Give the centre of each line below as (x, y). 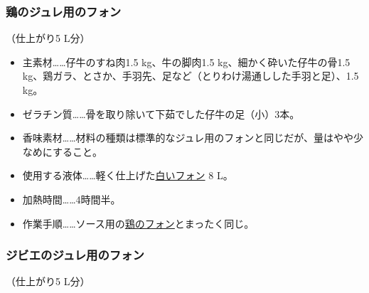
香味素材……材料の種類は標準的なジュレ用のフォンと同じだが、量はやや (188, 138)
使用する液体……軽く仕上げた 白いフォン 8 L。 (128, 175)
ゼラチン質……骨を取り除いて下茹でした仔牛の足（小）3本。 (161, 113)
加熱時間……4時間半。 (71, 199)
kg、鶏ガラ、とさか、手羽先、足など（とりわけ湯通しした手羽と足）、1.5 (191, 76)
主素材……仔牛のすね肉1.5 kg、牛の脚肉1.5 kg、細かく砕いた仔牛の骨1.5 (186, 62)
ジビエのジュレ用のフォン (75, 255)
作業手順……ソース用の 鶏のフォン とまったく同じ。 (138, 223)
